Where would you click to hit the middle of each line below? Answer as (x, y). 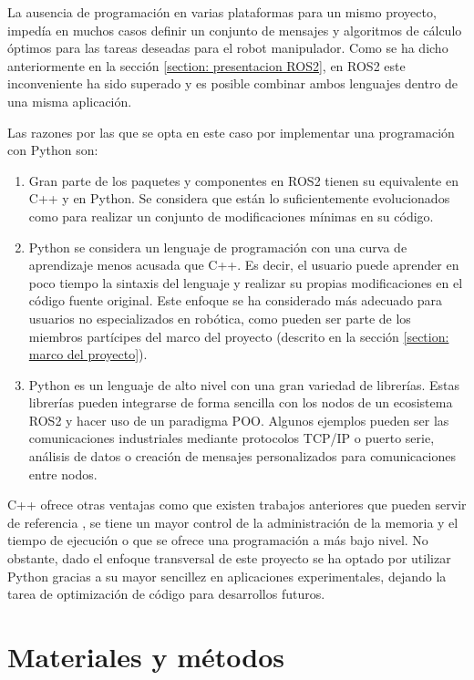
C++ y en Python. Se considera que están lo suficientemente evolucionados (239, 198)
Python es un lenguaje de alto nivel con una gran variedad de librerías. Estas (244, 384)
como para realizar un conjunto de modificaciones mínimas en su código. (231, 216)
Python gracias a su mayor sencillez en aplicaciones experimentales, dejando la (227, 576)
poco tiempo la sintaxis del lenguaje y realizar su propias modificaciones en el (246, 282)
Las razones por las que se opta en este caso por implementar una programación (231, 132)
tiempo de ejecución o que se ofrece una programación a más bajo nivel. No (218, 540)
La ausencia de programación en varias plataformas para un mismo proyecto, (222, 12)
